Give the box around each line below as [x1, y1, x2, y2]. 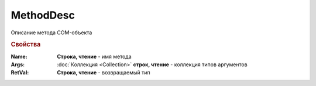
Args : [11, 61, 25, 68]
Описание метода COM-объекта [11, 29, 92, 36]
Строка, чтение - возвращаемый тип [57, 69, 150, 76]
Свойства [11, 41, 41, 49]
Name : [11, 53, 28, 60]
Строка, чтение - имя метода [57, 53, 132, 60]
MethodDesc [11, 9, 75, 21]
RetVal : [11, 69, 29, 76]
